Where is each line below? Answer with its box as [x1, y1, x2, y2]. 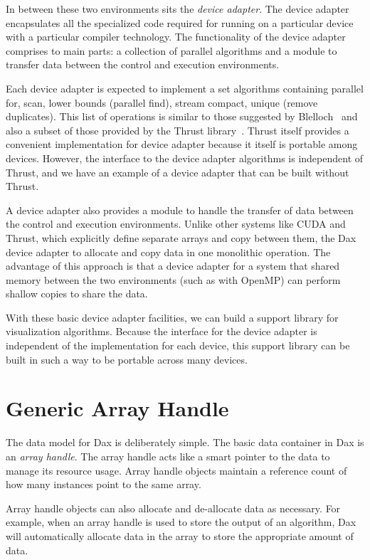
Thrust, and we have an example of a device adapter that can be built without [6, 164, 349, 179]
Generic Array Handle [6, 393, 229, 423]
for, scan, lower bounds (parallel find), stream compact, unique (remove [6, 95, 318, 110]
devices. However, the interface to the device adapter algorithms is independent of [6, 150, 364, 165]
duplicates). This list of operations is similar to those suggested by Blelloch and [6, 109, 358, 124]
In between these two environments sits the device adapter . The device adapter [6, 1, 349, 16]
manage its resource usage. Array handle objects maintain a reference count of [6, 463, 347, 477]
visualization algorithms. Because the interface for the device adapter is [6, 324, 317, 339]
